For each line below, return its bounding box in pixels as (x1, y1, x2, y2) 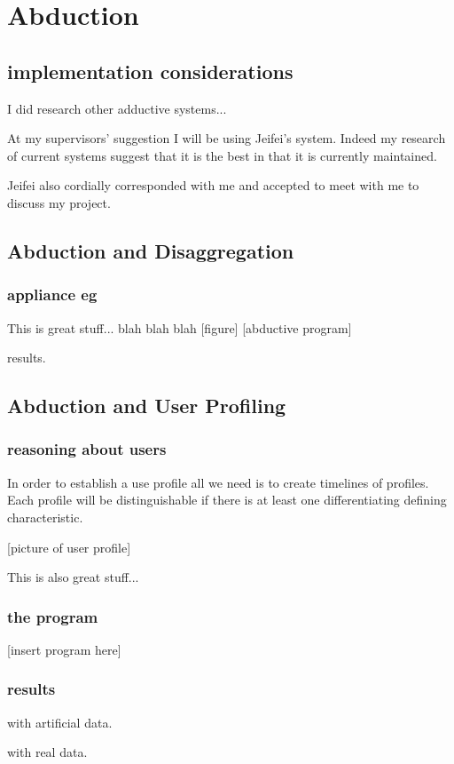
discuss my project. (7, 193, 111, 211)
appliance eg (7, 283, 98, 306)
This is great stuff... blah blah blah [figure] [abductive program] (7, 318, 352, 337)
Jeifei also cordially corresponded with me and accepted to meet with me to (7, 176, 419, 195)
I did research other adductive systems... (7, 99, 227, 117)
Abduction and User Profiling (7, 392, 286, 419)
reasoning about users (7, 438, 167, 460)
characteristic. (7, 507, 83, 526)
